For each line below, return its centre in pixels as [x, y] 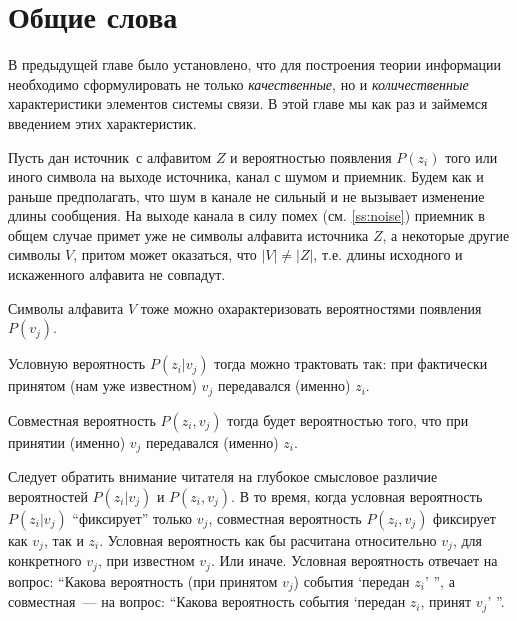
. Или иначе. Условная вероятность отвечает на [354, 560]
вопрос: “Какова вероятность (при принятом [143, 580]
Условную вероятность [77, 363]
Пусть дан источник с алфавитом [110, 156]
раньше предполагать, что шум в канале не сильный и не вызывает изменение [246, 195]
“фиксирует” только [132, 517]
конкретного [45, 560]
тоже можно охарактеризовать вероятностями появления [311, 307]
